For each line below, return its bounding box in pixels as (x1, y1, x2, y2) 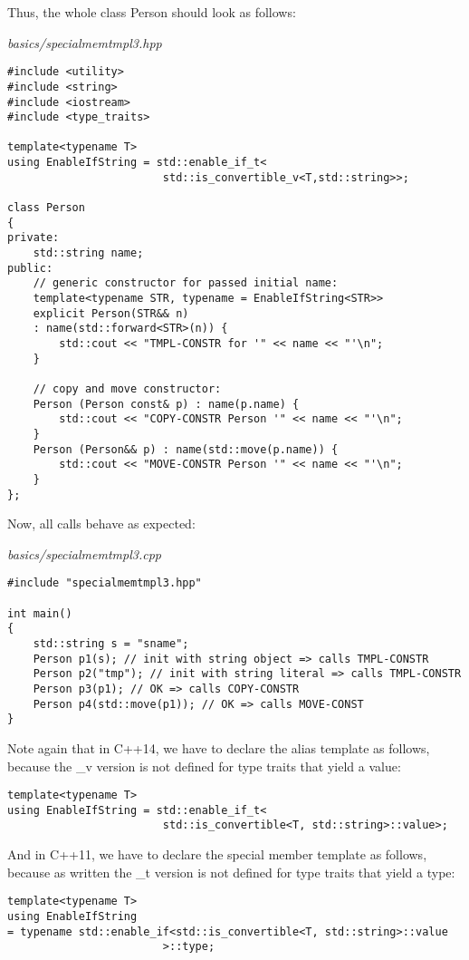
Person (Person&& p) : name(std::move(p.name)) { (33, 442, 339, 456)
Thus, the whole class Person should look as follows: (7, 3, 296, 21)
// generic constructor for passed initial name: (33, 276, 339, 290)
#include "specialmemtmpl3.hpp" (7, 577, 202, 590)
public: (7, 261, 53, 275)
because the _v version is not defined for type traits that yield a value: (7, 756, 401, 775)
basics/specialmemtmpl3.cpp (7, 544, 161, 563)
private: (7, 231, 60, 245)
